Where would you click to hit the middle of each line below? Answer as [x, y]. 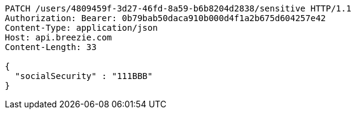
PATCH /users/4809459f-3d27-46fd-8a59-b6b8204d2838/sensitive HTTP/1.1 [178, 8]
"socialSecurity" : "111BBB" [84, 76]
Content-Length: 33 [51, 47]
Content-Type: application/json [81, 28]
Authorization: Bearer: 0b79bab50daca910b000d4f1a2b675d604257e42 [166, 18]
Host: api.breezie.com [59, 37]
